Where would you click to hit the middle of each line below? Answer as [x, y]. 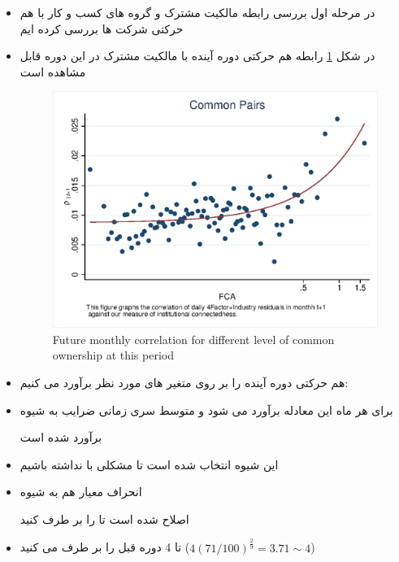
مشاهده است [53, 71]
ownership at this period [113, 355]
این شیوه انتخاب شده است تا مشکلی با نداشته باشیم [149, 464]
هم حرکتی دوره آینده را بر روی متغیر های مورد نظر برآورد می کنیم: [184, 382]
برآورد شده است [61, 437]
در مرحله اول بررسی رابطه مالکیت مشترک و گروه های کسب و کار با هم [197, 12]
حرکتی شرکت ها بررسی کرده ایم [102, 28]
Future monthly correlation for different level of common [193, 339]
